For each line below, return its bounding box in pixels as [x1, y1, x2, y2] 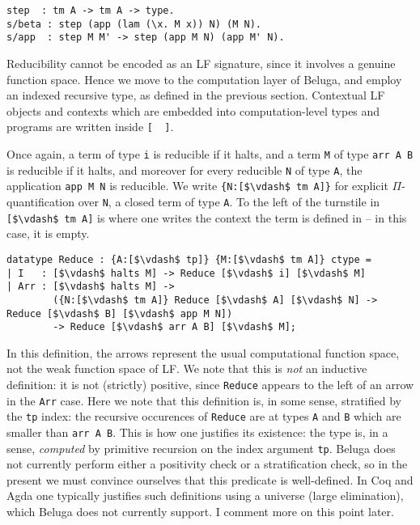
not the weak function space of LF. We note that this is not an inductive [6, 360, 367, 377]
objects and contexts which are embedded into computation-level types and [6, 102, 380, 119]
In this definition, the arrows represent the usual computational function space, [6, 344, 400, 361]
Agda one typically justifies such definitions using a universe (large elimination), [6, 487, 404, 504]
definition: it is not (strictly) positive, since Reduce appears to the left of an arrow [6, 376, 414, 392]
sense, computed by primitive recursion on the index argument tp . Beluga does [6, 439, 396, 456]
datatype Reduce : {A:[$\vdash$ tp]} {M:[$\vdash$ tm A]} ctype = [6, 253, 372, 265]
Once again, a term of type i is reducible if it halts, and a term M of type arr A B [6, 146, 414, 162]
